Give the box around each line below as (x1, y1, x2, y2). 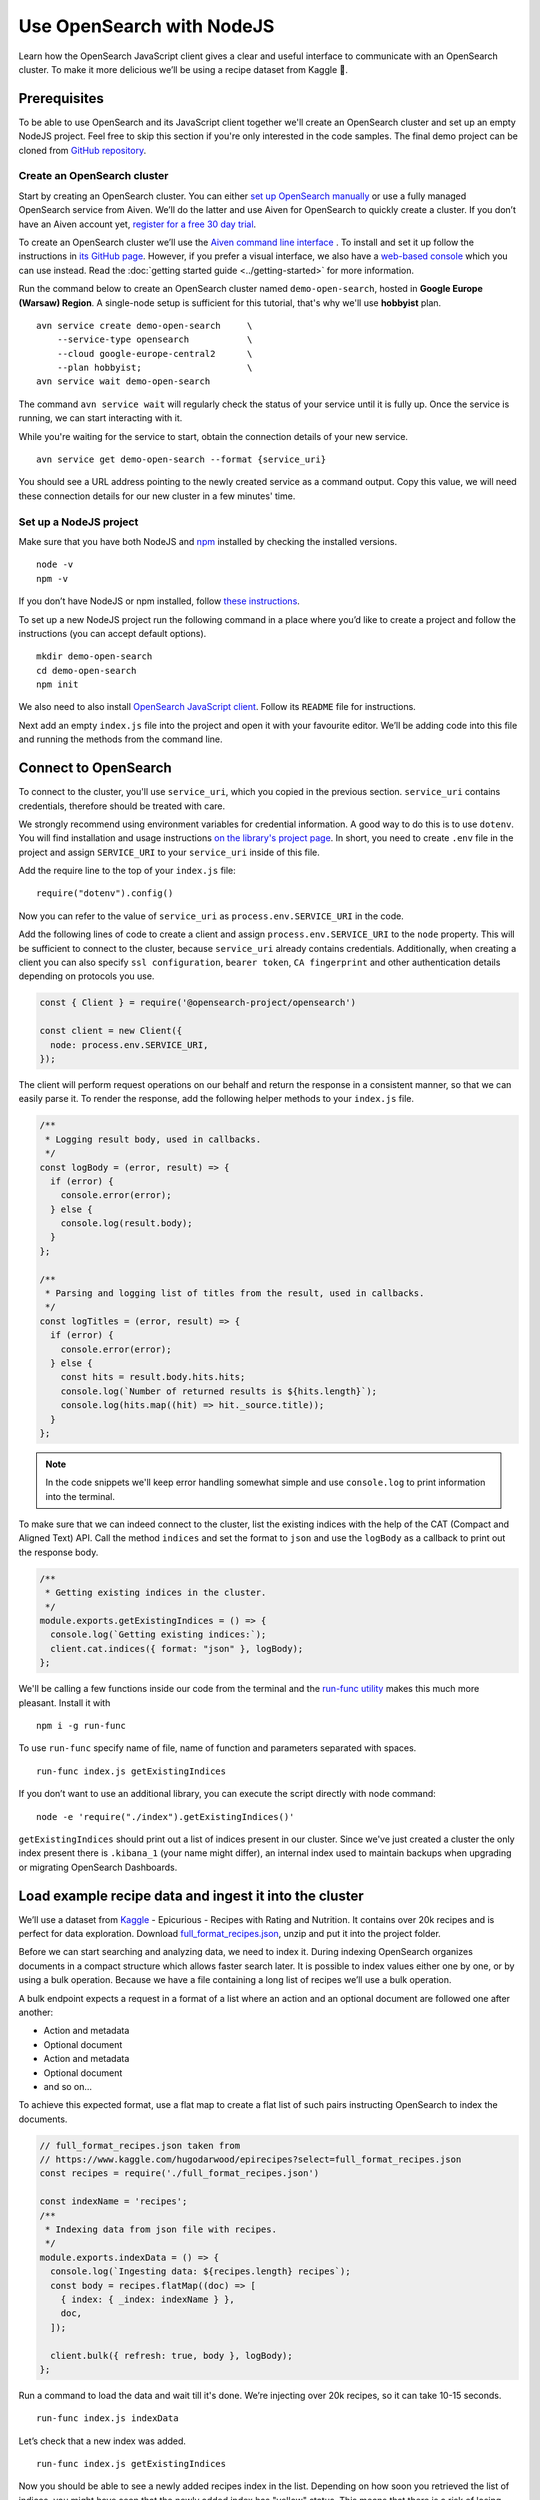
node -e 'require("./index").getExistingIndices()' (36, 1811, 295, 1822)
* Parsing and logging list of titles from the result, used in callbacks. (45, 1288, 425, 1299)
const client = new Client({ (39, 1025, 183, 1037)
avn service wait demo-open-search (36, 376, 211, 387)
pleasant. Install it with (18, 1696, 111, 1709)
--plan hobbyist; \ (56, 362, 253, 374)
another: (18, 2006, 54, 2018)
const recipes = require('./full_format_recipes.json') (39, 2168, 320, 2179)
